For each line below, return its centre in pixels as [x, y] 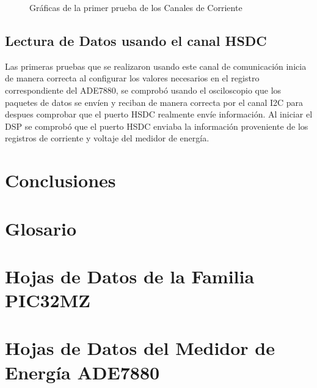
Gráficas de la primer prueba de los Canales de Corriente [136, 7]
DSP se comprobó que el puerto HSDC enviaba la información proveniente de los [157, 126]
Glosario [41, 228]
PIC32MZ [48, 300]
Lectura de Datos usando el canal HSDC [136, 40]
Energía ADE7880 [82, 372]
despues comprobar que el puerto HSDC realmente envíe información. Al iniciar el [159, 114]
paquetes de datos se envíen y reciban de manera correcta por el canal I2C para [154, 102]
